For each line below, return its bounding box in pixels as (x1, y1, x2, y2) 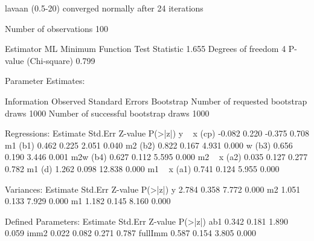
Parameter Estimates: (5, 74, 85, 87)
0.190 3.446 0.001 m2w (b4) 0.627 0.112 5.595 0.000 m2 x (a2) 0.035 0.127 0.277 (5, 150, 308, 163)
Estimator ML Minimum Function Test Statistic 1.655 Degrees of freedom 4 (5, 42, 286, 55)
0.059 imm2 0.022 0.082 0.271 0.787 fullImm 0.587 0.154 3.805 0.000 (5, 227, 257, 239)
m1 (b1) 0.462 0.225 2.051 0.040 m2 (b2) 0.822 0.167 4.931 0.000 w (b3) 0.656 (5, 138, 293, 151)
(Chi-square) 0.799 (27, 54, 95, 66)
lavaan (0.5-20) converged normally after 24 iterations (5, 2, 203, 14)
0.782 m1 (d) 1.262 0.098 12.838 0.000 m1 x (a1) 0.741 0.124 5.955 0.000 (5, 162, 280, 175)
